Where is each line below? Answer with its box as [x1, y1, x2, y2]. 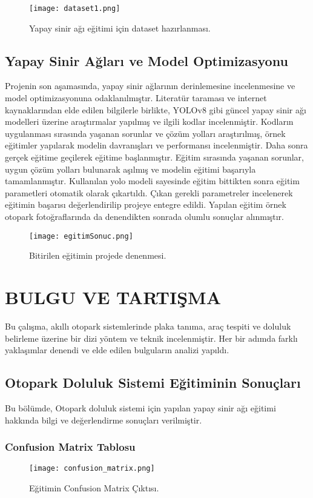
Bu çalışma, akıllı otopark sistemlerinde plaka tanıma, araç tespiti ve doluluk [5, 319, 291, 332]
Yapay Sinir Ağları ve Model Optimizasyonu [5, 51, 288, 70]
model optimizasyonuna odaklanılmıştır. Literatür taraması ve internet [5, 91, 267, 104]
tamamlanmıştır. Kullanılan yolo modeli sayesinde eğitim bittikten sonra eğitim [5, 174, 300, 187]
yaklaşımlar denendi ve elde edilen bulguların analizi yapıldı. [5, 344, 229, 356]
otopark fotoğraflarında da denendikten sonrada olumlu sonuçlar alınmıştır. [5, 210, 285, 222]
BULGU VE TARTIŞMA [5, 285, 222, 310]
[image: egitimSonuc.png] [29, 231, 133, 241]
